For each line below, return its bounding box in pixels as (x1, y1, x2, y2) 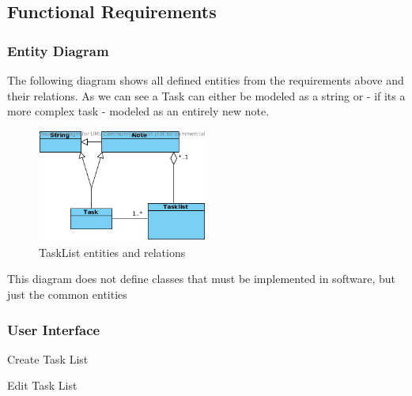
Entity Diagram (7, 40, 109, 60)
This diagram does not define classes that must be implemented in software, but (7, 270, 395, 287)
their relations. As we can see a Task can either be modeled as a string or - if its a (7, 87, 406, 104)
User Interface (7, 319, 100, 339)
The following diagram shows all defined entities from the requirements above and (7, 72, 404, 88)
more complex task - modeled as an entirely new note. (7, 103, 270, 119)
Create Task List (7, 350, 89, 367)
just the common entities (7, 286, 127, 303)
